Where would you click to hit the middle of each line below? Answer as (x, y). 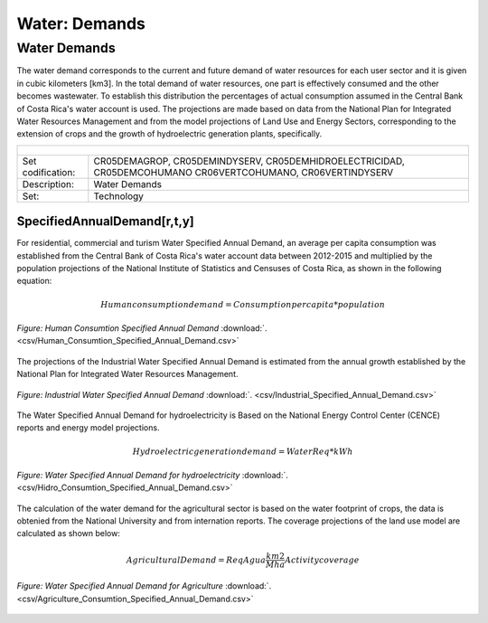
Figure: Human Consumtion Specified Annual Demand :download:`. (142, 328)
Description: (48, 184)
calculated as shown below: (69, 533)
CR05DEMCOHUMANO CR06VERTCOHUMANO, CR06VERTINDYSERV (244, 172)
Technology (119, 196)
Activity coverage (323, 560)
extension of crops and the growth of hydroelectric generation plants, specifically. (169, 134)
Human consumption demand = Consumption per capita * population (243, 304)
